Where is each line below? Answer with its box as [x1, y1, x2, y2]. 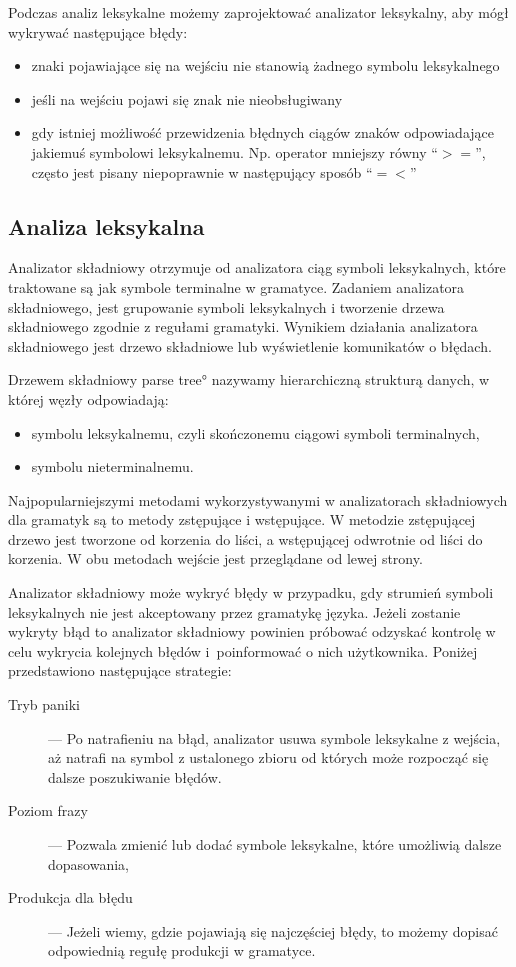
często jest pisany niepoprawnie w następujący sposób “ [31, 161, 373, 182]
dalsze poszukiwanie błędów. [48, 766, 222, 787]
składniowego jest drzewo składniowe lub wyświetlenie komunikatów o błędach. [8, 335, 492, 356]
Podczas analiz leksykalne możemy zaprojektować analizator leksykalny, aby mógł [8, 2, 509, 22]
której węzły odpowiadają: [8, 388, 169, 409]
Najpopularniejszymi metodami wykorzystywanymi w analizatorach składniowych [8, 489, 508, 510]
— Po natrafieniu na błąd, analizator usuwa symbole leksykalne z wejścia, [48, 727, 501, 748]
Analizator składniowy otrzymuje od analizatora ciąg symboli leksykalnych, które [8, 257, 506, 278]
